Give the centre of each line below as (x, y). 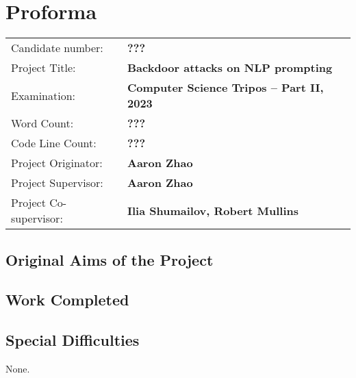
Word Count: (42, 123)
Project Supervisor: (57, 183)
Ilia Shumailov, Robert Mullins (213, 210)
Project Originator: (57, 163)
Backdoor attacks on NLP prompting (230, 68)
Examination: (43, 95)
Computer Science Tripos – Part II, (226, 88)
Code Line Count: (54, 143)
